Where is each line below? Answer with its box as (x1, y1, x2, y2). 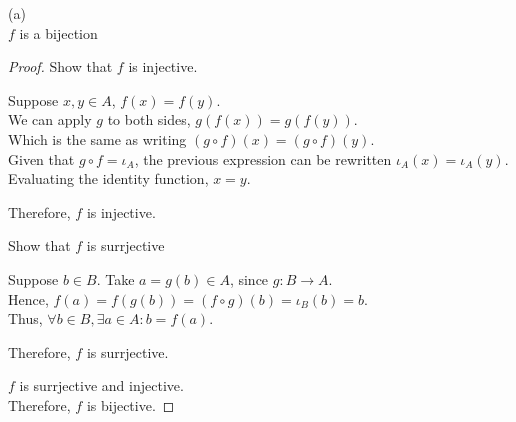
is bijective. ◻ (86, 394, 175, 415)
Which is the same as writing (8, 128, 187, 149)
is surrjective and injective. (19, 375, 184, 396)
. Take (96, 268, 135, 289)
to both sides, (107, 109, 191, 130)
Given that (8, 148, 75, 169)
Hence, (8, 288, 49, 309)
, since (229, 268, 269, 289)
